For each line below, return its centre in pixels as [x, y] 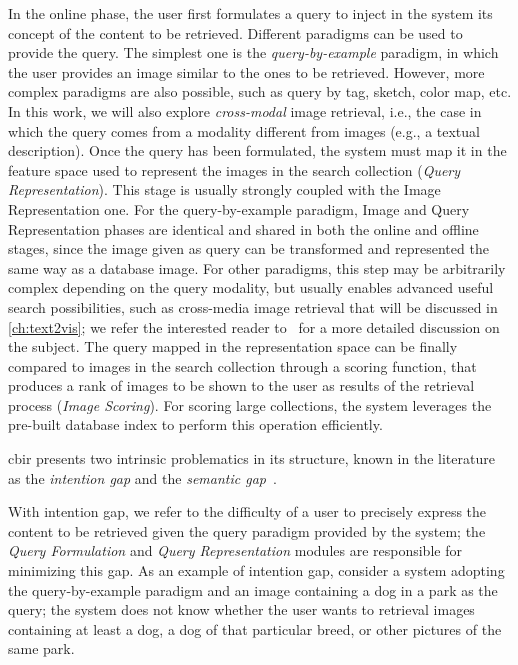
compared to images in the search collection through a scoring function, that [242, 365]
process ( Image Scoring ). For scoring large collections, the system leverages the [250, 404]
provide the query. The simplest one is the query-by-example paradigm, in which [253, 52]
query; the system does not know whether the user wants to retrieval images [241, 609]
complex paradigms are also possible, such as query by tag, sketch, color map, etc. [260, 91]
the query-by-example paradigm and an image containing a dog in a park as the [253, 589]
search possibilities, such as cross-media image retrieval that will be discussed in [253, 306]
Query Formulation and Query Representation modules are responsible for [235, 550]
